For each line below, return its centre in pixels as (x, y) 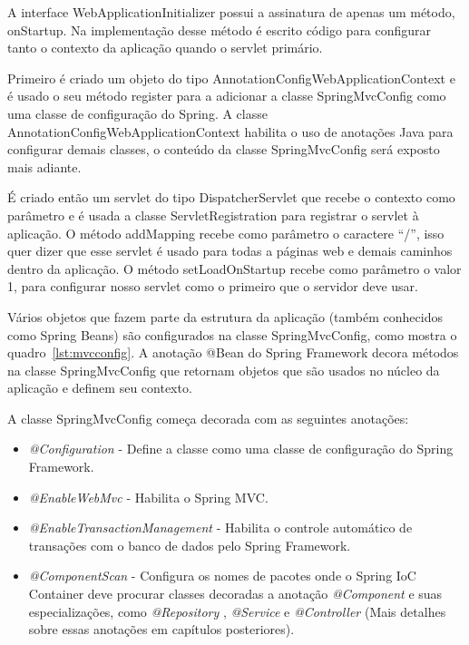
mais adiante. (44, 166)
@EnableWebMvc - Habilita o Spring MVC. (148, 497)
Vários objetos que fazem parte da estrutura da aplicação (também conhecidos (225, 316)
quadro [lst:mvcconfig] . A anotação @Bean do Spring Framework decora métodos (233, 352)
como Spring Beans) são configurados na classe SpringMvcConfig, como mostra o (232, 334)
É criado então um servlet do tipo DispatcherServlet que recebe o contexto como (231, 197)
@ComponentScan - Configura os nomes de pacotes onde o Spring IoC (222, 576)
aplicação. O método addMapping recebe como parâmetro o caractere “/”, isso (226, 233)
